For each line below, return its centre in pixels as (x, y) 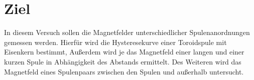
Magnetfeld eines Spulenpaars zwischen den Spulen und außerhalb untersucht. (124, 71)
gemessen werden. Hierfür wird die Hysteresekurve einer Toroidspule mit (115, 42)
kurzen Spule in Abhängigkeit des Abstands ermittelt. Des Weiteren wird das (123, 61)
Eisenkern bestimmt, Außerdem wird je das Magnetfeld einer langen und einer (124, 52)
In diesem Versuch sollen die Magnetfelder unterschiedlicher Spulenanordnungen (127, 32)
